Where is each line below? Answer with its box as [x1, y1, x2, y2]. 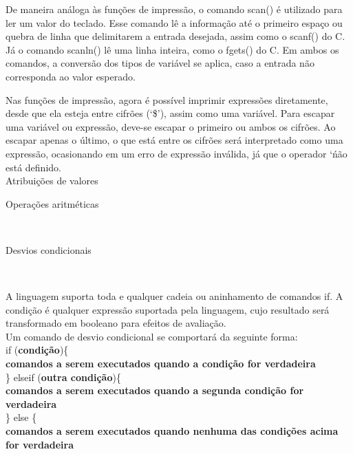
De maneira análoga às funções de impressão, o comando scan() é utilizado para [6, 2, 343, 16]
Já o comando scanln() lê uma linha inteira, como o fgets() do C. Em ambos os [6, 42, 339, 56]
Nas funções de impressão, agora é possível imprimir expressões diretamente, [6, 92, 328, 107]
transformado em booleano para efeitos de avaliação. [6, 316, 226, 330]
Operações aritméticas [6, 196, 99, 210]
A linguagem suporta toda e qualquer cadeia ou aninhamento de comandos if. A [6, 289, 343, 303]
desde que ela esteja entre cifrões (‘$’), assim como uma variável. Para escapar [6, 106, 335, 120]
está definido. [6, 160, 61, 174]
